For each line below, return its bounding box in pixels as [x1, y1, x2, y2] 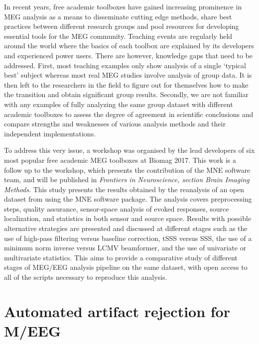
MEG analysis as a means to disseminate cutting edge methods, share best [4, 11, 232, 21]
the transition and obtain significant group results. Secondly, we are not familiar [4, 89, 249, 100]
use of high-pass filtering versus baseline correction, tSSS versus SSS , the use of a [4, 232, 252, 243]
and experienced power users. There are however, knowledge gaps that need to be [4, 50, 253, 60]
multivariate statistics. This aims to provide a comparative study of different [4, 252, 238, 262]
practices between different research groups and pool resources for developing [4, 21, 239, 31]
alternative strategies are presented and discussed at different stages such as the [4, 223, 248, 233]
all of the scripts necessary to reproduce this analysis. [4, 272, 167, 282]
